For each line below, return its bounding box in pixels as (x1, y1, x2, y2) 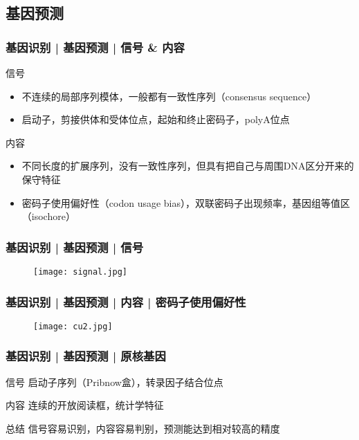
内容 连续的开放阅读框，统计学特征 (6, 398, 164, 412)
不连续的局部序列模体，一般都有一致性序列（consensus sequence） (21, 89, 317, 103)
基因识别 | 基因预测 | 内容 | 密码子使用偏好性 (6, 293, 246, 310)
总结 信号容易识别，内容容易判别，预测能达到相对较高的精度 (6, 421, 280, 435)
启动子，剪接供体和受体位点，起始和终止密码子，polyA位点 (21, 112, 290, 127)
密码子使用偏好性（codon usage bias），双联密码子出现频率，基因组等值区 (21, 195, 351, 210)
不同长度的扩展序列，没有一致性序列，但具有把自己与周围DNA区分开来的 (21, 158, 354, 173)
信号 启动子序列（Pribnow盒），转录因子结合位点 (6, 374, 223, 389)
